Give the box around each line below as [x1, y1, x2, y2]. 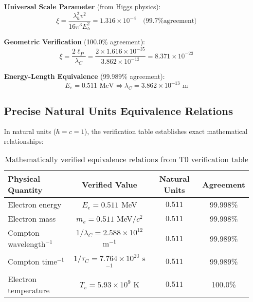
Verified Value [82, 178, 137, 190]
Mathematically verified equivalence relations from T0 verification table [4, 153, 249, 165]
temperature [8, 284, 50, 296]
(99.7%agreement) [143, 17, 197, 24]
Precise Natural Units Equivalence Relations [4, 103, 233, 118]
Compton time [8, 256, 57, 267]
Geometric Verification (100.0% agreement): [4, 36, 145, 46]
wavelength [8, 238, 46, 250]
